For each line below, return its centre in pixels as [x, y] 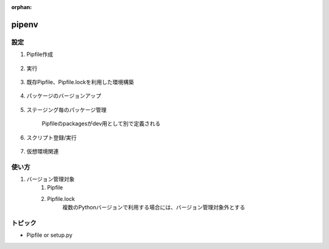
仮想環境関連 [43, 151]
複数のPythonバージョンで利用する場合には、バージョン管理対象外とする [154, 208]
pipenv [25, 24]
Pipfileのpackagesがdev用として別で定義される [101, 124]
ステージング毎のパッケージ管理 [66, 110]
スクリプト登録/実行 [52, 138]
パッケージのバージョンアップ [64, 96]
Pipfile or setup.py [49, 235]
